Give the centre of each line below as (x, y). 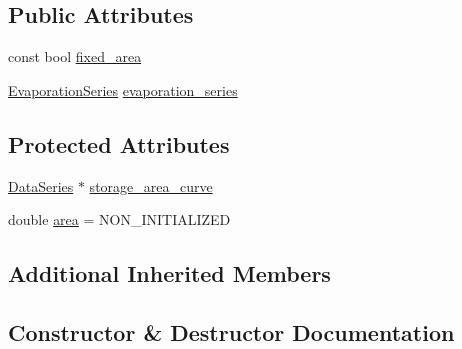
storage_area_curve (151, 185)
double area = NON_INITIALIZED (119, 219)
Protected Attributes (119, 143)
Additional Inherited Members (169, 273)
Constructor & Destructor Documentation (231, 331)
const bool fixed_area (75, 56)
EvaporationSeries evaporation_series (123, 89)
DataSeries (41, 185)
